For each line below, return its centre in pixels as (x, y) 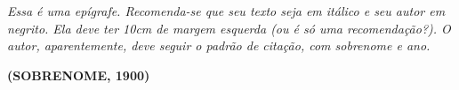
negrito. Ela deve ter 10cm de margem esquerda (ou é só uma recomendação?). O (229, 28)
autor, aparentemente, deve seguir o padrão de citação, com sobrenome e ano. (219, 45)
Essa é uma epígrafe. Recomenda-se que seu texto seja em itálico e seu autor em (226, 11)
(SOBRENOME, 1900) (79, 75)
